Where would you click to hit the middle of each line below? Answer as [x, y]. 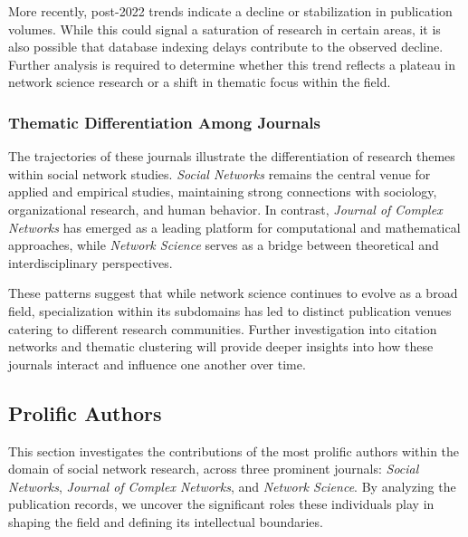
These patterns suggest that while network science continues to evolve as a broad [233, 293]
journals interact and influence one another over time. [157, 364]
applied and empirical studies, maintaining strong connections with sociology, [223, 192]
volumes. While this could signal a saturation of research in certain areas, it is [224, 29]
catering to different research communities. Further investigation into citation [223, 328]
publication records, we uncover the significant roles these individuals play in [221, 504]
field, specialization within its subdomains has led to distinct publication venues [230, 310]
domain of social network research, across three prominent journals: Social [214, 469]
